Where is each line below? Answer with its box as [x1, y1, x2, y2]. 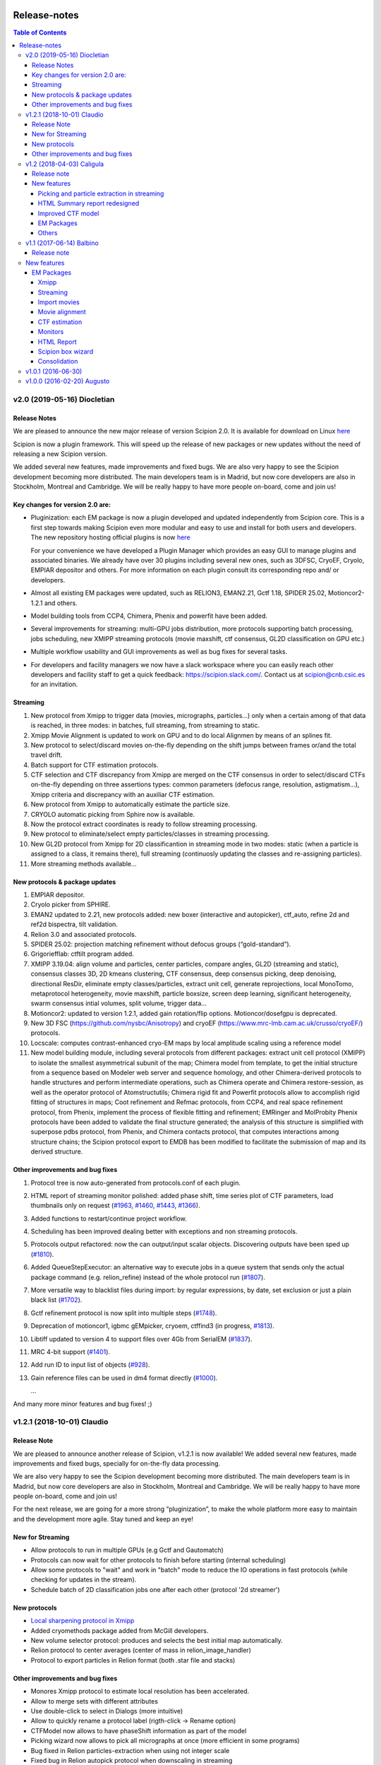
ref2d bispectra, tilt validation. [30, 920, 118, 928]
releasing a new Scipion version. [13, 449, 108, 458]
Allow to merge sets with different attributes [30, 1697, 159, 1705]
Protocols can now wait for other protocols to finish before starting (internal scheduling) [30, 1555, 286, 1564]
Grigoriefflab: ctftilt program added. [30, 950, 134, 958]
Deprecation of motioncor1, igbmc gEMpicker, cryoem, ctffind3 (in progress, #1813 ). [30, 1322, 274, 1330]
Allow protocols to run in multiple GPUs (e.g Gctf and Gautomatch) [30, 1546, 224, 1555]
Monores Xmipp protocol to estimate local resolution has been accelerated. [30, 1687, 250, 1696]
